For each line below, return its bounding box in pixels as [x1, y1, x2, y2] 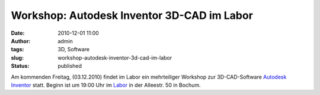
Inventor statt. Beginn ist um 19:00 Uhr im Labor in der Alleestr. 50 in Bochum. [11, 81, 201, 89]
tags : [11, 46, 24, 53]
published [57, 63, 82, 70]
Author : [11, 37, 31, 44]
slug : [11, 54, 24, 61]
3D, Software [57, 46, 90, 53]
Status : [11, 63, 30, 70]
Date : [11, 30, 25, 37]
